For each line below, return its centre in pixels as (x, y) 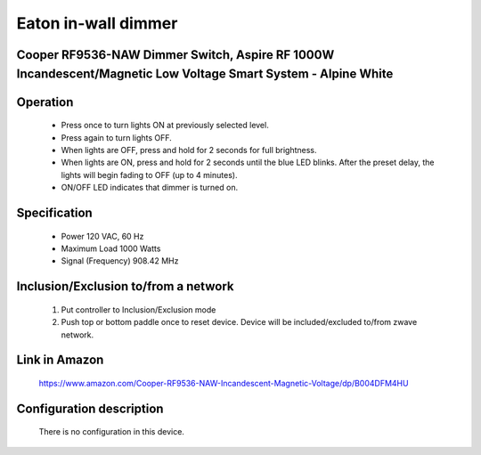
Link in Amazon (60, 360)
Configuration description (90, 408)
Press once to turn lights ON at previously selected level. (165, 126)
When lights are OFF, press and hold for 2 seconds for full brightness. (189, 150)
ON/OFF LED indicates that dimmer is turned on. (150, 188)
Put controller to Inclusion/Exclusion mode (139, 309)
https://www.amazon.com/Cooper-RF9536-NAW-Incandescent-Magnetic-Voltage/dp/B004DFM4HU (224, 383)
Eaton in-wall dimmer (97, 23)
